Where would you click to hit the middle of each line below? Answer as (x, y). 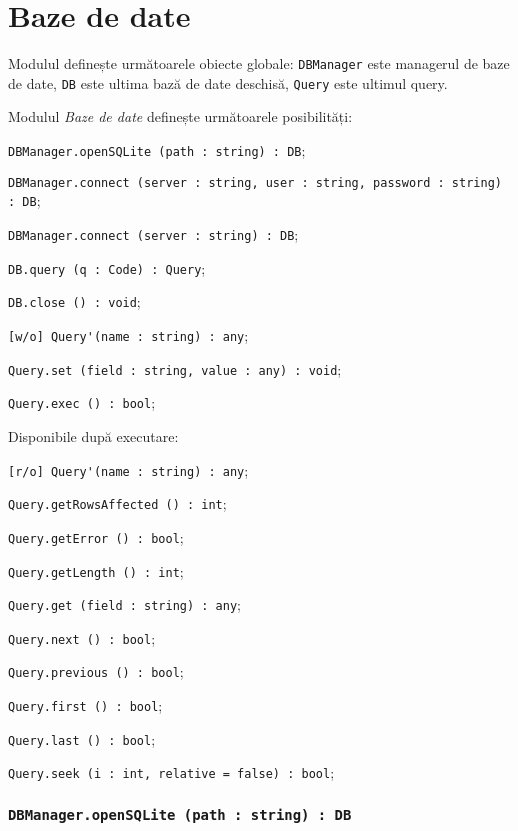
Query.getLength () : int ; (96, 570)
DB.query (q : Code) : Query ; (107, 267)
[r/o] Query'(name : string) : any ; (128, 469)
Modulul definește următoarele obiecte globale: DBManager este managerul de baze (259, 63)
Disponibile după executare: (93, 435)
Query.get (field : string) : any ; (124, 604)
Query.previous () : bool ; (96, 671)
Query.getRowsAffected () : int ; (117, 503)
